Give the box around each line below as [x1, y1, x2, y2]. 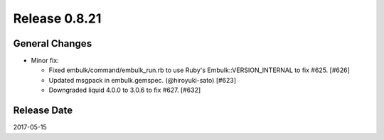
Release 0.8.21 [13, 11, 102, 26]
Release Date [13, 105, 73, 117]
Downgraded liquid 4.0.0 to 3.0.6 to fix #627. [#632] [48, 86, 201, 95]
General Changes [13, 37, 92, 49]
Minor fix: [31, 57, 60, 65]
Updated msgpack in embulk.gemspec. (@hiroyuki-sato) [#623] [48, 76, 237, 84]
